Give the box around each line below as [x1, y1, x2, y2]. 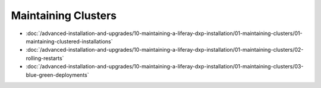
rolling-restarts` [26, 54, 64, 62]
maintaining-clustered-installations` [26, 37, 113, 45]
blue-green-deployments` [26, 71, 89, 78]
